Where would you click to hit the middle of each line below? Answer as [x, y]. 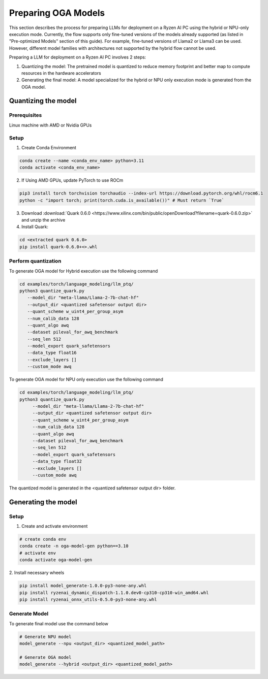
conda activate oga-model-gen [56, 560]
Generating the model [43, 502]
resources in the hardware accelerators [61, 73]
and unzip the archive [44, 220]
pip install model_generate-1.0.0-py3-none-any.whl [83, 586]
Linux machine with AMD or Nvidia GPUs [50, 125]
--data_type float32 [57, 461]
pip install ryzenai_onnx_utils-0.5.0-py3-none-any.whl [88, 599]
